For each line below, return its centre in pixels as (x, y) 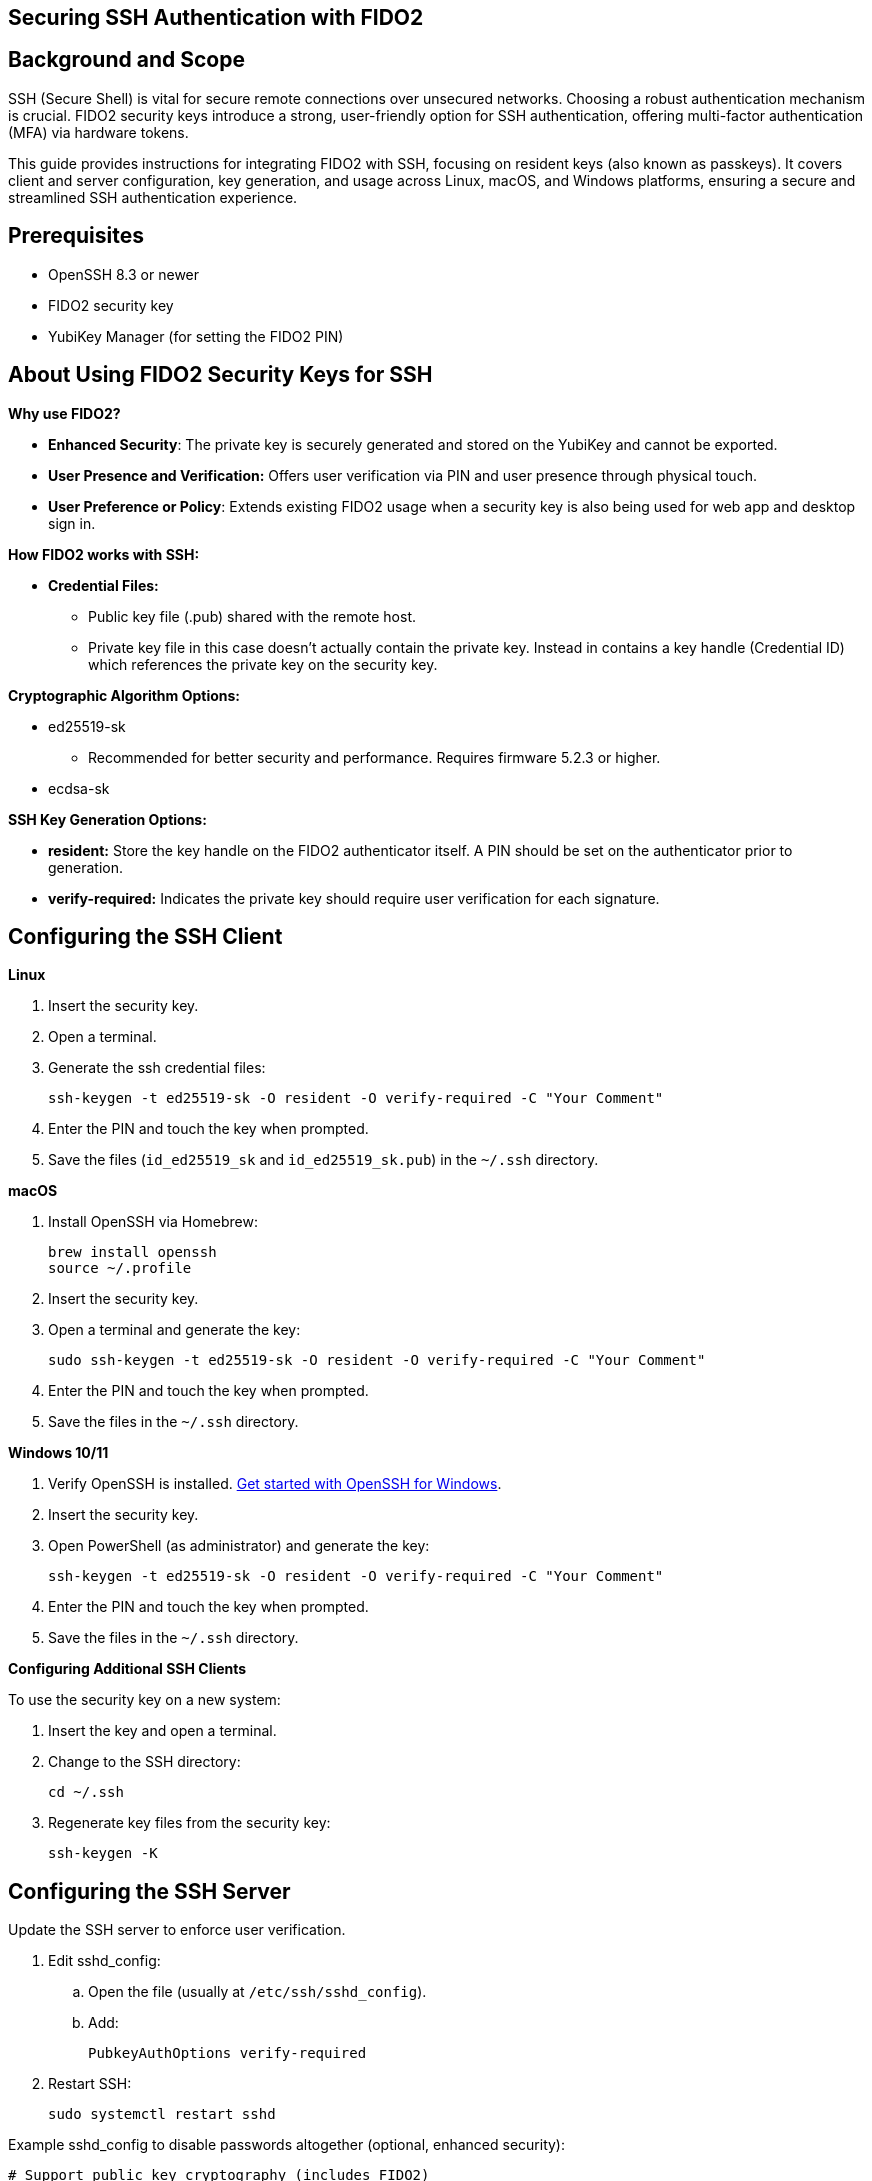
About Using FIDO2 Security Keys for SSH (220, 375)
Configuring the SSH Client (145, 936)
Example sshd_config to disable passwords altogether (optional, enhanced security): (287, 2145)
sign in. (72, 523)
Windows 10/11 (58, 1453)
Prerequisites (76, 236)
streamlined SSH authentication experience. (153, 197)
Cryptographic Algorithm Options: (124, 695)
